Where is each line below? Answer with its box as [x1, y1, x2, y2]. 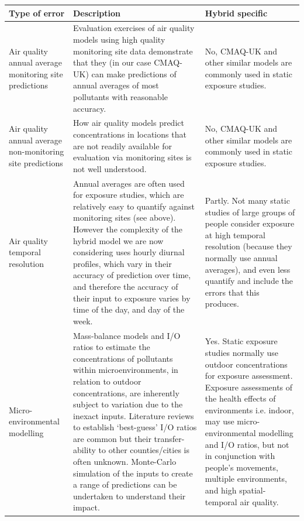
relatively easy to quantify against [73, 200, 195, 212]
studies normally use [205, 346, 278, 358]
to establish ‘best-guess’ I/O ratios [73, 421, 197, 433]
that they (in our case [73, 56, 151, 68]
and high [205, 484, 237, 496]
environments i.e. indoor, [205, 403, 294, 416]
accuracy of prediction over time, [73, 269, 191, 281]
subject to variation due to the [73, 398, 183, 410]
